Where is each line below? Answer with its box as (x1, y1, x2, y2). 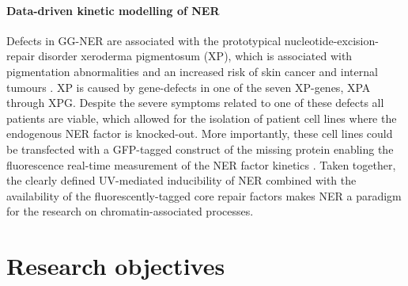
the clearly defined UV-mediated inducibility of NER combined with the (6, 172, 357, 189)
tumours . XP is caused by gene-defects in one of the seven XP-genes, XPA (6, 78, 371, 95)
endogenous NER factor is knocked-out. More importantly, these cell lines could (6, 125, 393, 142)
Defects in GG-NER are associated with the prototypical (6, 32, 281, 48)
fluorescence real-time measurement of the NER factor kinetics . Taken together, (6, 156, 396, 173)
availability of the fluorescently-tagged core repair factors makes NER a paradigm (6, 187, 402, 204)
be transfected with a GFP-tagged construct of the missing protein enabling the (6, 140, 394, 157)
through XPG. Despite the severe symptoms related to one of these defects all (6, 94, 384, 111)
